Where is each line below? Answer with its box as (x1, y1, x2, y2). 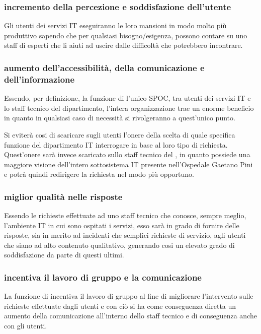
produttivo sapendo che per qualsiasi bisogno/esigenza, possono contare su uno (4, 30, 247, 40)
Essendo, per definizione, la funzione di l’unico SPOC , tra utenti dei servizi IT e (4, 93, 251, 103)
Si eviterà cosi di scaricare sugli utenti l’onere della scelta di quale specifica (4, 129, 235, 140)
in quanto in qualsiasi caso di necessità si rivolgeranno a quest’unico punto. (4, 112, 235, 123)
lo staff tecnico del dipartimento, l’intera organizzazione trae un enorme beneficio (4, 102, 254, 113)
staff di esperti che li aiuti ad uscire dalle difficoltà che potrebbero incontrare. (4, 40, 243, 50)
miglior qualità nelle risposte (4, 190, 123, 203)
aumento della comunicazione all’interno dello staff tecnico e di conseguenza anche (4, 310, 257, 321)
